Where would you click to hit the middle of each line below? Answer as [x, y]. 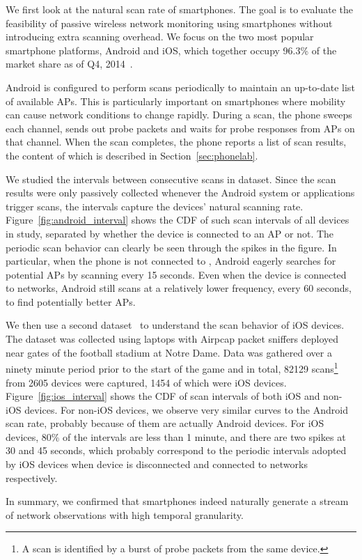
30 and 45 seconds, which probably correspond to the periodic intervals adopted [176, 450]
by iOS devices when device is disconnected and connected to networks [157, 464]
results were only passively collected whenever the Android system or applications [180, 193]
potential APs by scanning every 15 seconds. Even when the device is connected [176, 274]
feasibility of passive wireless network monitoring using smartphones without [169, 23]
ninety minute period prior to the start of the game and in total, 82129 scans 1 [172, 367]
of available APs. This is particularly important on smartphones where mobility [176, 101]
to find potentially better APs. [71, 301]
